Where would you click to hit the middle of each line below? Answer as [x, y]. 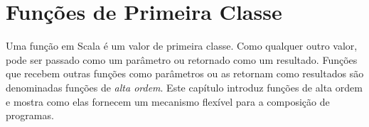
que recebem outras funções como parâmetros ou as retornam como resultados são [185, 73]
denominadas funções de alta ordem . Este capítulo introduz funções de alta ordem [184, 87]
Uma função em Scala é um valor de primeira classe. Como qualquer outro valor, [182, 46]
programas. [30, 115]
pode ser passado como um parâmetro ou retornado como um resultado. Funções [182, 59]
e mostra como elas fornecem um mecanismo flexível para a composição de [168, 101]
